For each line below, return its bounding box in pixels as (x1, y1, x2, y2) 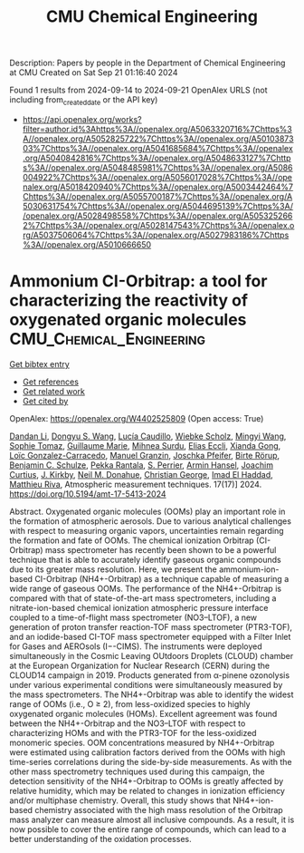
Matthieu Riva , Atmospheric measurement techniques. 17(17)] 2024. (9, 479, 262, 490)
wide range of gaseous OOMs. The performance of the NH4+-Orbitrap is (9, 583, 282, 594)
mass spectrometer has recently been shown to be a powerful (44, 544, 277, 555)
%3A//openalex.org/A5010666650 (22, 238, 152, 250)
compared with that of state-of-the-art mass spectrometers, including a (9, 592, 277, 604)
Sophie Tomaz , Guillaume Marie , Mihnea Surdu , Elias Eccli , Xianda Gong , (9, 440, 281, 451)
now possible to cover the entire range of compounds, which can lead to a (9, 823, 287, 835)
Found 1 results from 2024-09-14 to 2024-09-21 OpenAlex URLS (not (9, 84, 269, 96)
